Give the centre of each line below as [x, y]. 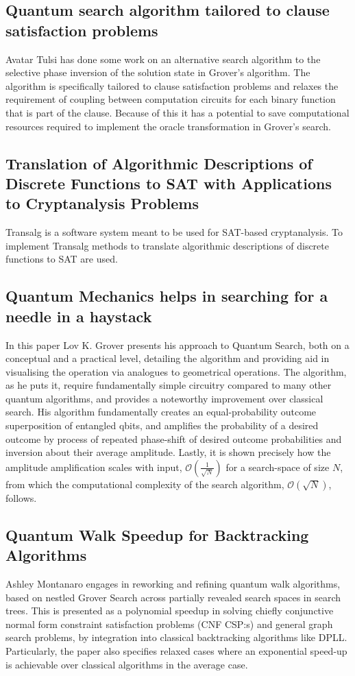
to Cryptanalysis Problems [102, 203]
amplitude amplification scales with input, [94, 467]
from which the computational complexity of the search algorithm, [145, 484]
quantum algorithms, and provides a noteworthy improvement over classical [164, 398]
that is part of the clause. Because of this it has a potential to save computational [177, 112]
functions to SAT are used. [62, 259]
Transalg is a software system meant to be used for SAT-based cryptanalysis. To [174, 232]
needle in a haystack [79, 316]
